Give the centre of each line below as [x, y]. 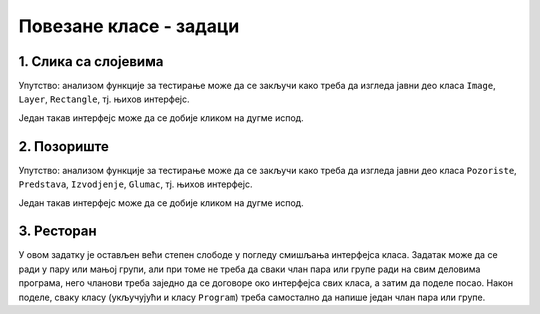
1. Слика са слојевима [91, 61]
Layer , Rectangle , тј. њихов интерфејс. [104, 99]
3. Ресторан [57, 231]
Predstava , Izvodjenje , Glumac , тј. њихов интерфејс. [135, 184]
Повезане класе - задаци [129, 26]
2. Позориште [63, 146]
